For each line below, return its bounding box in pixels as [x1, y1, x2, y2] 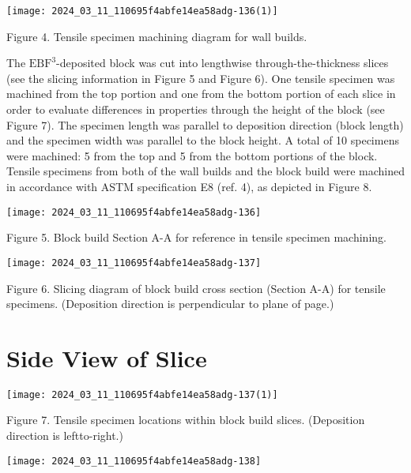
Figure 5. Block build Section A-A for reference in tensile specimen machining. [6, 229, 386, 246]
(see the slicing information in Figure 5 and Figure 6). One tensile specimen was [6, 69, 395, 86]
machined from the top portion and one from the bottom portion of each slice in [6, 85, 396, 102]
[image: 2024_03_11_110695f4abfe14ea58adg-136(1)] [6, 6, 278, 17]
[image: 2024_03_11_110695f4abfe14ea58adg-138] [6, 455, 262, 467]
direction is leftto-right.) [6, 427, 123, 444]
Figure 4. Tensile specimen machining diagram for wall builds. [6, 28, 307, 44]
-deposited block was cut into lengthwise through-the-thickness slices [56, 54, 389, 71]
